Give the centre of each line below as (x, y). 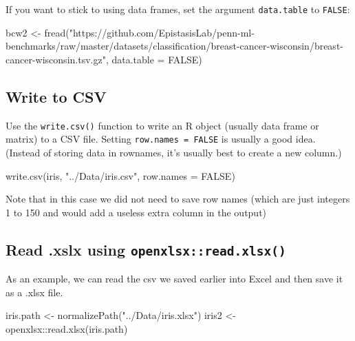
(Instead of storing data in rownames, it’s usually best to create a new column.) (174, 152)
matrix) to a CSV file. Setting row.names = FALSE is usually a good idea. (161, 139)
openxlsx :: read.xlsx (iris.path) (67, 328)
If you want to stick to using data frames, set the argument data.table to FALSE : (178, 9)
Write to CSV (56, 96)
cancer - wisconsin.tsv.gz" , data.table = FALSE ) (104, 59)
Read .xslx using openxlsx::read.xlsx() (146, 249)
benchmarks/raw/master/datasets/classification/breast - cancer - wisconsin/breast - (175, 46)
